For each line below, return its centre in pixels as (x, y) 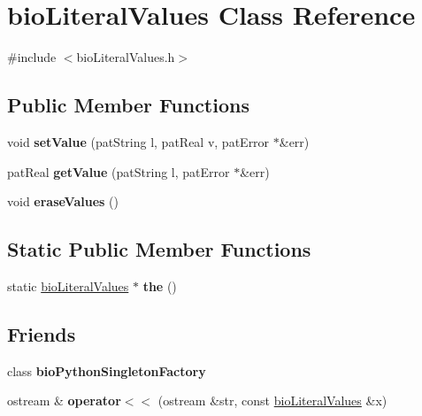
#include (32, 57)
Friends (42, 333)
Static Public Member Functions (159, 249)
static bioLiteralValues (68, 285)
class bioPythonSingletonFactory (107, 370)
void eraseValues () (63, 201)
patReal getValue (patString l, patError (119, 171)
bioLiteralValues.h (126, 57)
